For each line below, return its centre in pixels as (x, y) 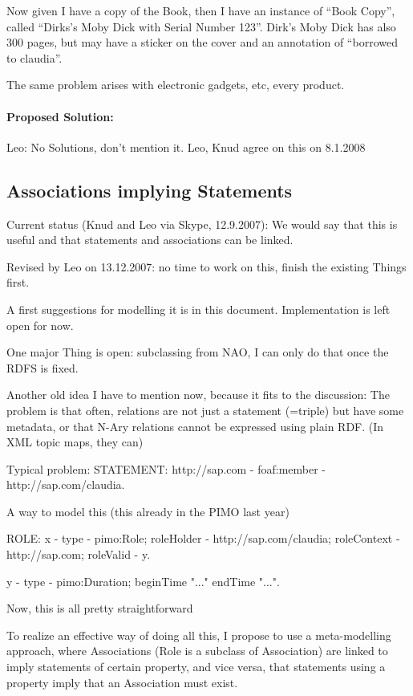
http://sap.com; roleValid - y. (79, 554)
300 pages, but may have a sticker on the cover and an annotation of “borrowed (202, 42)
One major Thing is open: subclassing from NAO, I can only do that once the (198, 352)
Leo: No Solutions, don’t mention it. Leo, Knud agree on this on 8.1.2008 (186, 147)
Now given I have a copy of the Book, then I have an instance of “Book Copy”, (201, 10)
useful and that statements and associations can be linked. (150, 240)
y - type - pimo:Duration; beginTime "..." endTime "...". (143, 581)
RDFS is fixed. (43, 367)
